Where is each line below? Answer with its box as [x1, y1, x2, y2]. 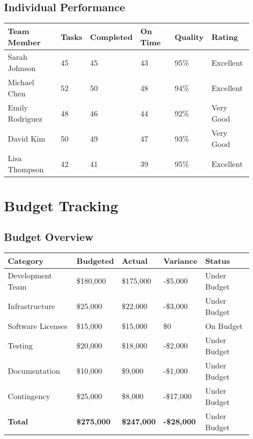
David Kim [8, 132, 46, 144]
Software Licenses [8, 320, 68, 331]
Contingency [8, 390, 51, 402]
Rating [211, 31, 238, 42]
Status [205, 255, 230, 266]
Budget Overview [4, 229, 93, 244]
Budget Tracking [4, 196, 118, 216]
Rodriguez [8, 113, 42, 125]
